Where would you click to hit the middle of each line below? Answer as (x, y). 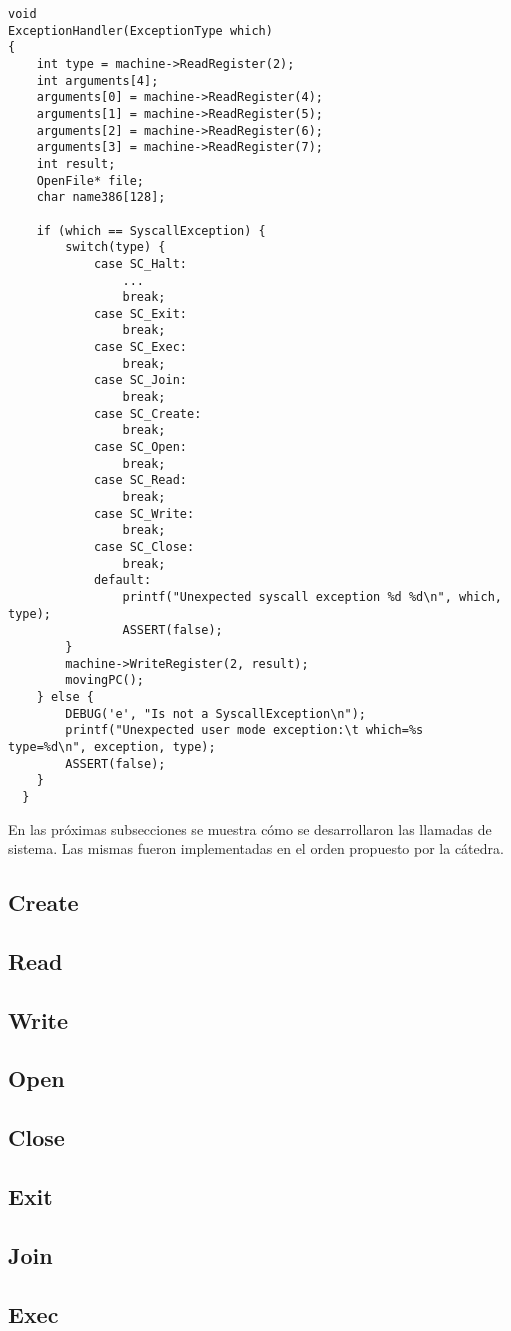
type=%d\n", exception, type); (112, 746)
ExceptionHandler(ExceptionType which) (140, 30)
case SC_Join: (140, 380)
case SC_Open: (140, 447)
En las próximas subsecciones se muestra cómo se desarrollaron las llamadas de (250, 828)
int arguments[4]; (97, 80)
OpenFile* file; (90, 180)
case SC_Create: (147, 413)
